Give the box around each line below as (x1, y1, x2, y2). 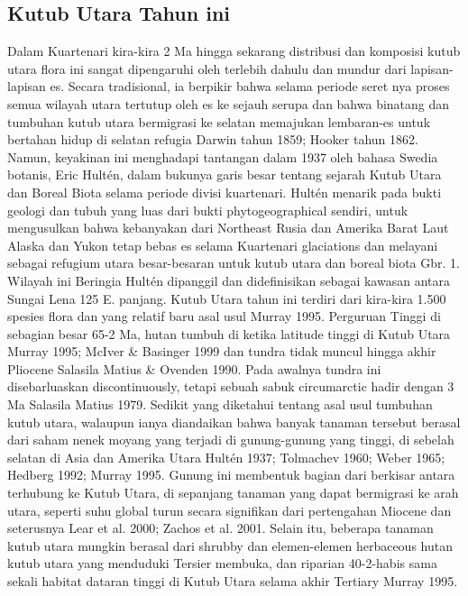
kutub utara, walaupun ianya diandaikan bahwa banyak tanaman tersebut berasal (7, 412, 461, 431)
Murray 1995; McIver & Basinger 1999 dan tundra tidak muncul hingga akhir (7, 342, 436, 361)
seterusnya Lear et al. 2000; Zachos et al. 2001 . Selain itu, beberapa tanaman (7, 518, 434, 537)
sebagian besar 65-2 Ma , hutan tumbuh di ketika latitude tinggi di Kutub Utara (7, 324, 451, 343)
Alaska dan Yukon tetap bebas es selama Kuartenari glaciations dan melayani (7, 235, 438, 254)
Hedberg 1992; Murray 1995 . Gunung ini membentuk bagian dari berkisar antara (7, 465, 455, 484)
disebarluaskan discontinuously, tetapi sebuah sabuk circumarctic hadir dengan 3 (7, 377, 454, 396)
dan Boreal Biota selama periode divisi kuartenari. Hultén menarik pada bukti (7, 182, 442, 201)
